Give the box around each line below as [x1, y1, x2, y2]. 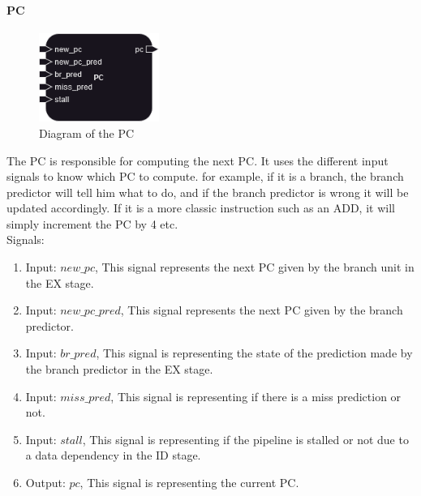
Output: [25, 474, 66, 491]
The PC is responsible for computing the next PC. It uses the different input [6, 152, 389, 169]
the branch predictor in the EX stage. [25, 361, 213, 378]
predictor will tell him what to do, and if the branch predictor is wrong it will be [6, 183, 409, 200]
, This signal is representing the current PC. [79, 474, 299, 491]
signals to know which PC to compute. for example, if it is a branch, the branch [6, 168, 404, 185]
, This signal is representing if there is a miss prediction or [110, 387, 402, 404]
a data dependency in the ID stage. [25, 447, 201, 464]
